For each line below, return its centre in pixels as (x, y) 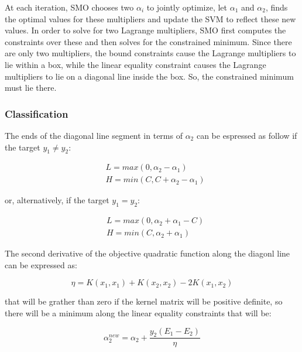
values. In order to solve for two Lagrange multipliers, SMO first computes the (145, 30)
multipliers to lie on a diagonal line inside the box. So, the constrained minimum (149, 76)
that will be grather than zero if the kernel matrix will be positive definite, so (144, 301)
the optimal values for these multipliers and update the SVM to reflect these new (150, 18)
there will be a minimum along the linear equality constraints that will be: (138, 313)
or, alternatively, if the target (57, 200)
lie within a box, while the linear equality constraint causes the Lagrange (135, 64)
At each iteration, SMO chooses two (69, 7)
